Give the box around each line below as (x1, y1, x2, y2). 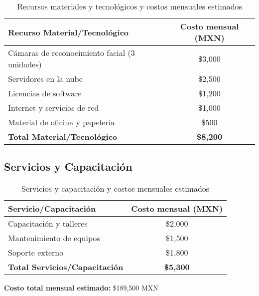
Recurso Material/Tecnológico (8, 26, 129, 38)
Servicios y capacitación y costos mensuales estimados (21, 183, 210, 195)
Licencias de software (8, 87, 82, 99)
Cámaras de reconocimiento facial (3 (8, 47, 135, 58)
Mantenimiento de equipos (8, 232, 100, 244)
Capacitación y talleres (8, 218, 88, 230)
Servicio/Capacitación (8, 203, 96, 215)
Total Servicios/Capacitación (8, 261, 124, 273)
